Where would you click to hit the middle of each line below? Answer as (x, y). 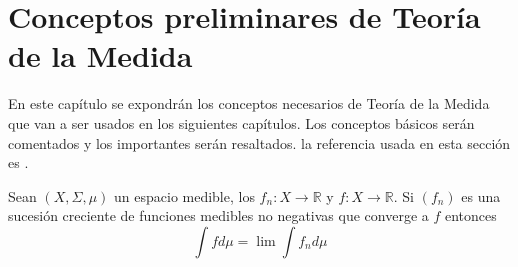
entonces (470, 215)
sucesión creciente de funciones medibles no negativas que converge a (218, 215)
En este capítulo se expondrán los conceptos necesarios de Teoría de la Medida (249, 103)
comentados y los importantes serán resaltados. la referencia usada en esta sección (259, 142)
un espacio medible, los (184, 195)
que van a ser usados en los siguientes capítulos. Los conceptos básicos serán (241, 122)
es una (481, 195)
